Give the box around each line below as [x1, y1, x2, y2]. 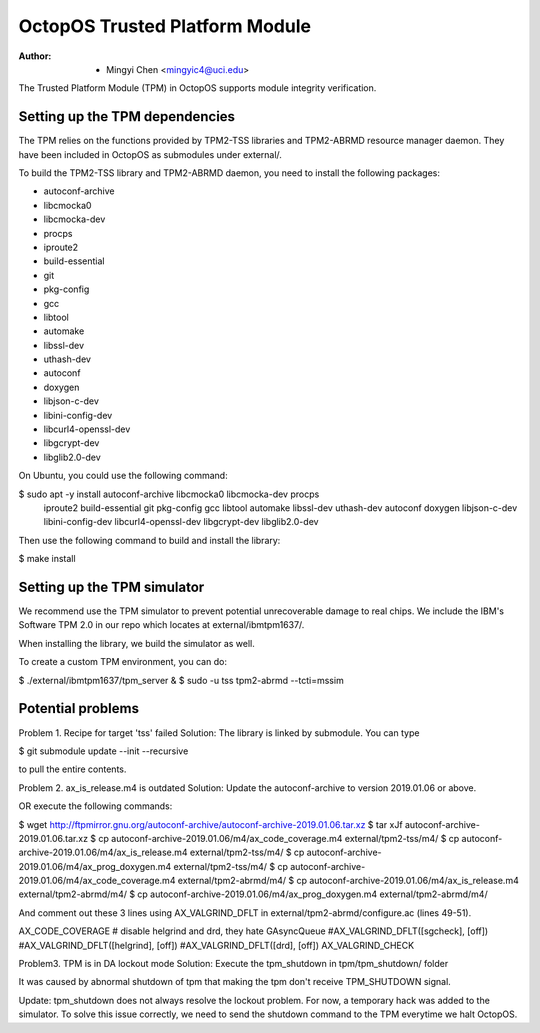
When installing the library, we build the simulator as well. [18, 637, 255, 649]
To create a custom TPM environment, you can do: [18, 656, 227, 668]
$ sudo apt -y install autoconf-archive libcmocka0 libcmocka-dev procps [18, 488, 320, 500]
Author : [18, 50, 52, 62]
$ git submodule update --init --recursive [18, 745, 189, 757]
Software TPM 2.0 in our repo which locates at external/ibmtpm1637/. [18, 619, 305, 631]
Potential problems [18, 700, 140, 717]
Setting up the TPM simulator [18, 578, 205, 595]
